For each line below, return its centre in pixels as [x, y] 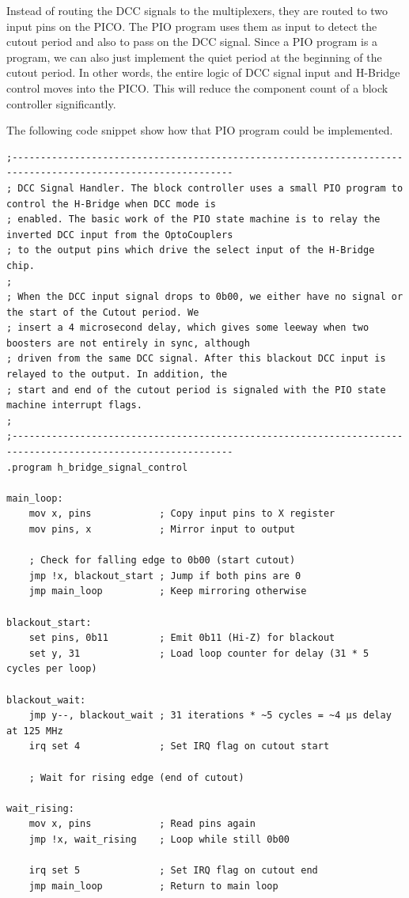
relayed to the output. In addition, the [117, 375]
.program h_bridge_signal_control [97, 467]
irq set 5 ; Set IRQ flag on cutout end [173, 871]
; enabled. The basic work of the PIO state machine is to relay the [193, 220]
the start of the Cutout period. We [103, 312]
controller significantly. [61, 103]
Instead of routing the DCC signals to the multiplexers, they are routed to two [197, 10]
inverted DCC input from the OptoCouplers [120, 235]
